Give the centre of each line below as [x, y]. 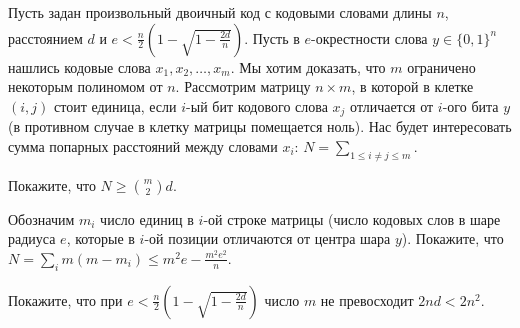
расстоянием [45, 37]
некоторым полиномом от [85, 86]
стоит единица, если [115, 105]
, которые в [100, 238]
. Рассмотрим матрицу [243, 86]
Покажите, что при [65, 299]
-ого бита [470, 105]
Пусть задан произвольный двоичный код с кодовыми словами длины [220, 12]
